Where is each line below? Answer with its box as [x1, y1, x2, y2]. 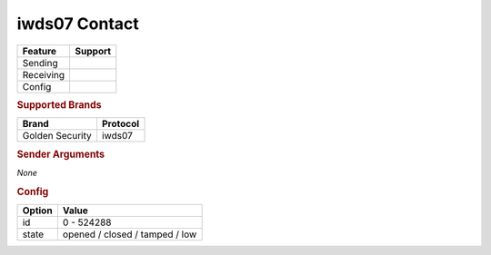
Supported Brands [16, 98, 102, 111]
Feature [22, 44, 57, 57]
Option [22, 204, 54, 217]
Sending [22, 56, 58, 69]
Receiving [22, 68, 65, 81]
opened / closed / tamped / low [62, 228, 197, 240]
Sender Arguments [16, 148, 105, 161]
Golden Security [22, 130, 93, 142]
